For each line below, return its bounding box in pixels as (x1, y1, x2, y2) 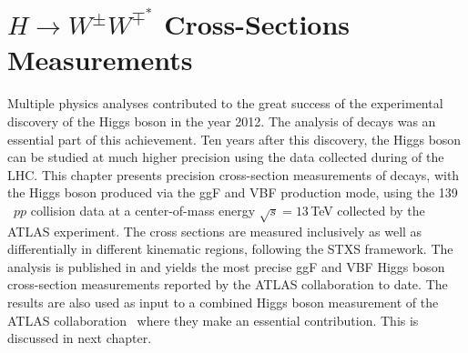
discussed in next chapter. (7, 328, 152, 348)
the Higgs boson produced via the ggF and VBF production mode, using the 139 (7, 183, 458, 202)
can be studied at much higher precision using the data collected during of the (7, 147, 444, 166)
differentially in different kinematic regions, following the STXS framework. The (7, 239, 453, 258)
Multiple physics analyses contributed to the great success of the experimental (7, 94, 443, 113)
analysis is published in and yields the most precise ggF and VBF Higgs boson (7, 257, 445, 276)
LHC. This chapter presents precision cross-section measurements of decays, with (7, 165, 460, 184)
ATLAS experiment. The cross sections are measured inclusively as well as (7, 221, 422, 240)
